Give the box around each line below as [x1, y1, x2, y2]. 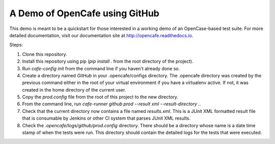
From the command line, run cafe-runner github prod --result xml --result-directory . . [22, 101, 201, 107]
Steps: [9, 42, 23, 48]
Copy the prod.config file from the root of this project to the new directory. [22, 94, 178, 100]
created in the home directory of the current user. [22, 87, 126, 93]
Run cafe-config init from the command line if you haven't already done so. [22, 65, 180, 71]
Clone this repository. [22, 51, 67, 57]
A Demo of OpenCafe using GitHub [9, 8, 160, 19]
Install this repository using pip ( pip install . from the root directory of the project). [22, 59, 194, 65]
